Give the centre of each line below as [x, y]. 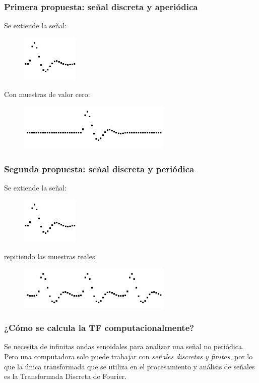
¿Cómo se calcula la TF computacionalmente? [99, 328]
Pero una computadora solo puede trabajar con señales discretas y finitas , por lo [128, 356]
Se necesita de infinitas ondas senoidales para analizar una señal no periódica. [124, 346]
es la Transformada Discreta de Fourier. [66, 376]
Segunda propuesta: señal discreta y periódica [99, 169]
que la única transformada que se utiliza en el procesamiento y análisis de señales [129, 366]
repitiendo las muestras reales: [51, 256]
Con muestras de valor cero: [47, 94]
